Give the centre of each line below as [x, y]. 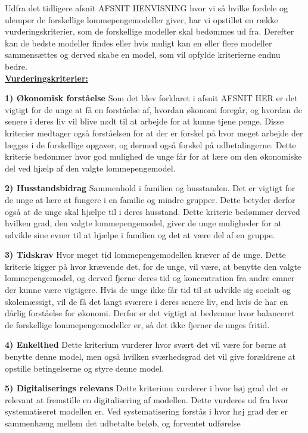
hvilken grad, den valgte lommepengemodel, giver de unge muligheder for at [143, 223]
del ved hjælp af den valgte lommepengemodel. [90, 168]
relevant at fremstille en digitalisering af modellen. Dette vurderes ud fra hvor [147, 399]
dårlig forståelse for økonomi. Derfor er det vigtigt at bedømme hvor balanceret [150, 313]
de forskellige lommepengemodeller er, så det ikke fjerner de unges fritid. [137, 324]
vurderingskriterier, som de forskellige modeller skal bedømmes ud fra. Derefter [150, 31]
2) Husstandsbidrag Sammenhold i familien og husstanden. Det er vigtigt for [150, 188]
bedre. [16, 66]
